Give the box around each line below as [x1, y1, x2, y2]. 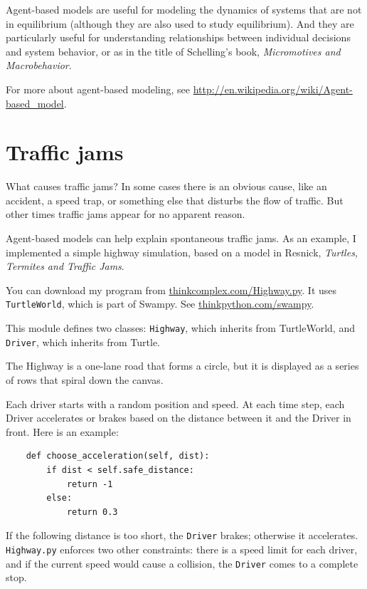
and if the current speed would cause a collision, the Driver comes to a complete [6, 556, 358, 570]
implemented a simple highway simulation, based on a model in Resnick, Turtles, [6, 244, 358, 259]
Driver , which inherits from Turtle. [6, 334, 161, 349]
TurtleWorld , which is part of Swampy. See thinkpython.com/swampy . [6, 296, 314, 311]
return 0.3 [66, 506, 118, 517]
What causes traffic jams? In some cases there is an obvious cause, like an [6, 179, 327, 194]
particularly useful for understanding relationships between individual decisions [6, 30, 351, 45]
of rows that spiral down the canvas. [6, 372, 164, 387]
